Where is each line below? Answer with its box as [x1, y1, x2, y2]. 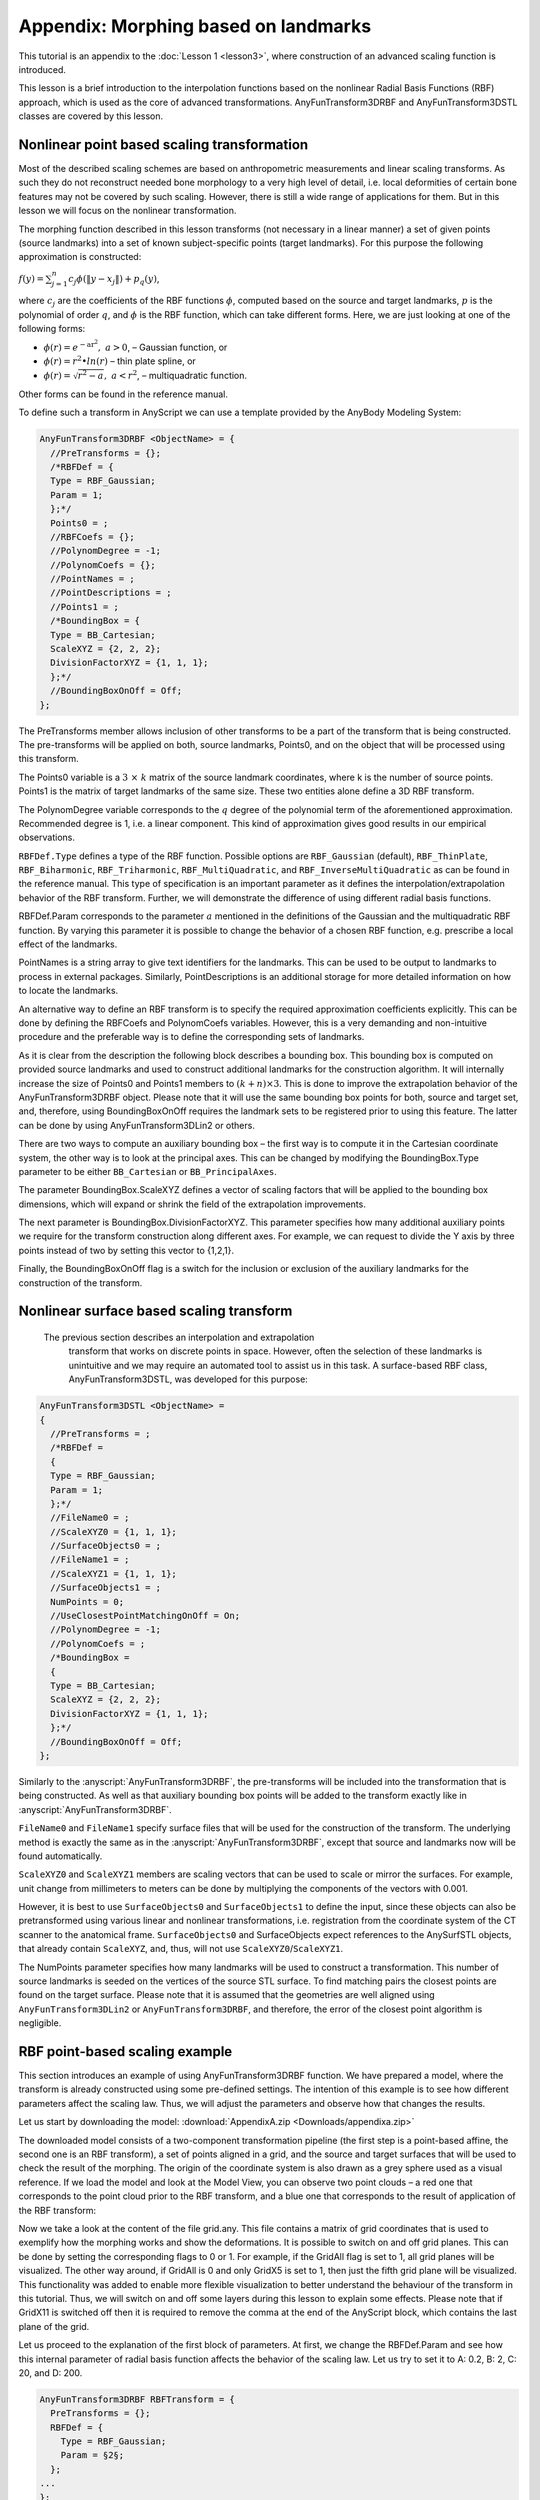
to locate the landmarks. [18, 985, 119, 997]
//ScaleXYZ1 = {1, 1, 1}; [50, 1568, 177, 1579]
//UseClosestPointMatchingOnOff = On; [50, 1610, 240, 1622]
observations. [18, 831, 75, 844]
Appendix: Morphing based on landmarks [18, 15, 372, 37]
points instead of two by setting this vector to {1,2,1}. [18, 1244, 235, 1256]
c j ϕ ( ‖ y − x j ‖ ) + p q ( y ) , [68, 272, 160, 287]
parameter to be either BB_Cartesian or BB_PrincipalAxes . [18, 1165, 277, 1177]
